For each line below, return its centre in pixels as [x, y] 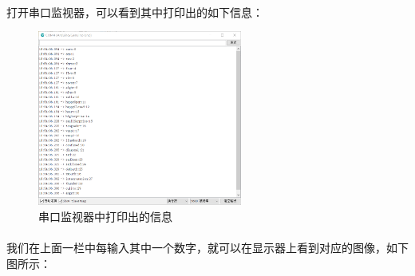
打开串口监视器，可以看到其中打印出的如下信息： [135, 12]
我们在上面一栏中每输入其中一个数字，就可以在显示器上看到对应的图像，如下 [207, 248]
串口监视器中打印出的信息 [105, 217]
